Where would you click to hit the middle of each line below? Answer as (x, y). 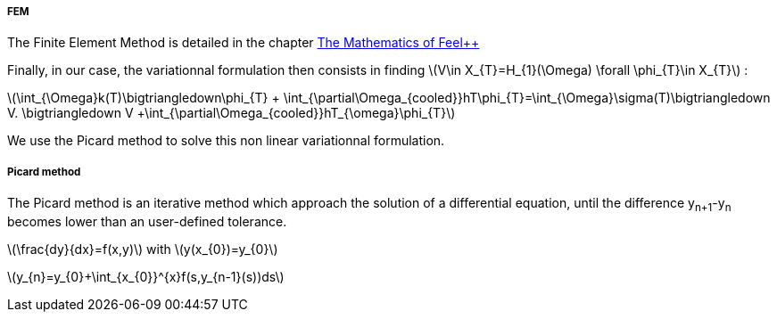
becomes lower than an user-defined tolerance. (147, 221)
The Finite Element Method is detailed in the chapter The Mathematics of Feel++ (244, 43)
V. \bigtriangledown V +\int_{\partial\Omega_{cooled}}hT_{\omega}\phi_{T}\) (231, 113)
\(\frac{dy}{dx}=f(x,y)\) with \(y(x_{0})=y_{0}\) (143, 249)
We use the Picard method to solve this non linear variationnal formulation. (226, 141)
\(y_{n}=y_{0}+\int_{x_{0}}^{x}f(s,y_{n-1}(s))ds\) (146, 276)
